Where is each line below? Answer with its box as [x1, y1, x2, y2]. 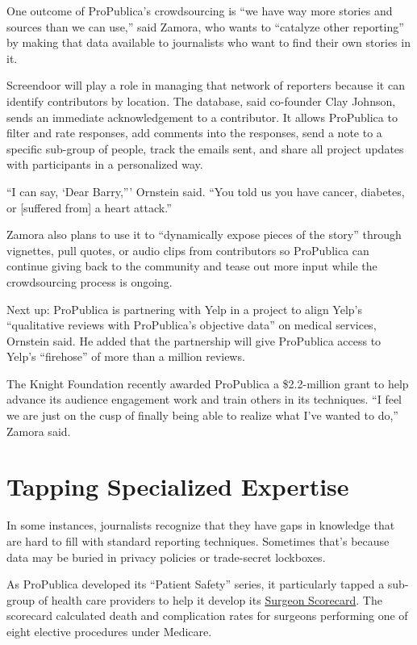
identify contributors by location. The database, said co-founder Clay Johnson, [6, 92, 396, 109]
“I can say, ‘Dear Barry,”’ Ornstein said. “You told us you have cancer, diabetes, [6, 182, 405, 199]
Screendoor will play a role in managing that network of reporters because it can [6, 77, 405, 94]
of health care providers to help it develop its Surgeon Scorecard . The [38, 591, 382, 608]
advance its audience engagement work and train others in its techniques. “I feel [6, 391, 402, 408]
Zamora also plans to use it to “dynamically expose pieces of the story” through [6, 226, 402, 243]
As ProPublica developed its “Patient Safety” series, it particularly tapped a [6, 576, 385, 593]
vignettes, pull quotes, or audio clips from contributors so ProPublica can [6, 241, 369, 258]
